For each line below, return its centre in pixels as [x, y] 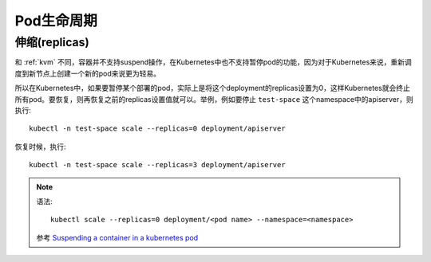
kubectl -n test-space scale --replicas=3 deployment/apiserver [158, 165]
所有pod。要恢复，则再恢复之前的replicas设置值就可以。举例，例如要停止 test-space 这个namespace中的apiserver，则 [214, 99]
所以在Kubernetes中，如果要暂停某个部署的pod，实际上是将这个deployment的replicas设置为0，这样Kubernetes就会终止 [213, 88]
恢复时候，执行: [41, 147]
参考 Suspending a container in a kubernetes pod [117, 237]
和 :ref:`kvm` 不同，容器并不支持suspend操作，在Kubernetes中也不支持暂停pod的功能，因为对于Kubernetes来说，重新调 [214, 62]
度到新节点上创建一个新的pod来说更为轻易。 [88, 73]
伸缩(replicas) [52, 42]
